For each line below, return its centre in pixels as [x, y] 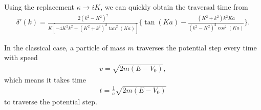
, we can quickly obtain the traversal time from [174, 7]
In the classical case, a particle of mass [65, 47]
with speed [21, 57]
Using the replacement [39, 7]
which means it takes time [45, 79]
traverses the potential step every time [197, 47]
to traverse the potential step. [51, 101]
